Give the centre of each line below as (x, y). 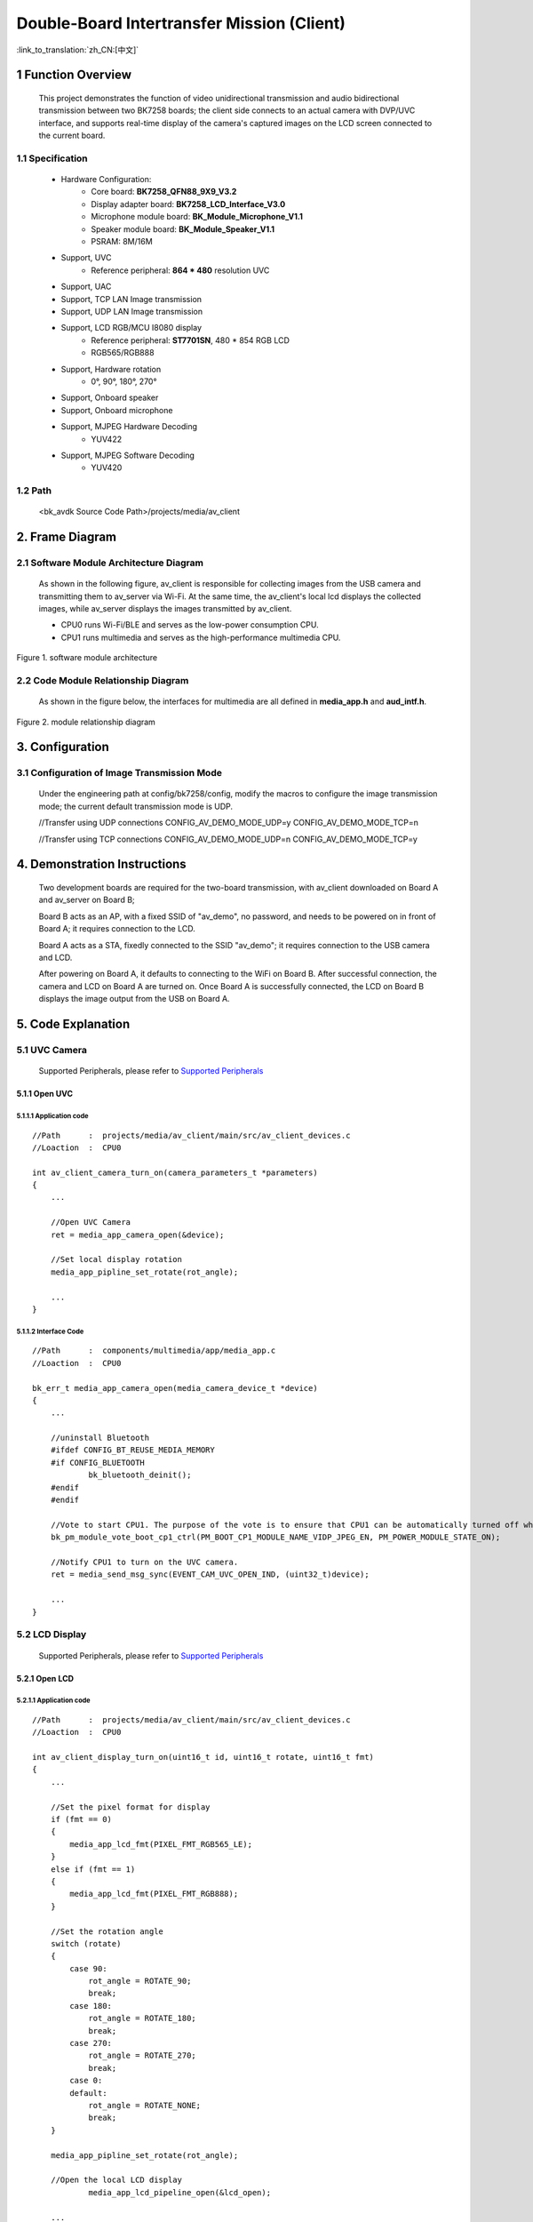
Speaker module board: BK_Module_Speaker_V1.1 (183, 229)
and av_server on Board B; (87, 900)
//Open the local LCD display (116, 2180)
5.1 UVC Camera (52, 1050)
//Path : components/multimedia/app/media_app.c (154, 1351)
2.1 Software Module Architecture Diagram (110, 563)
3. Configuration (63, 747)
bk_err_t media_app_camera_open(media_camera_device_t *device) (175, 1388)
